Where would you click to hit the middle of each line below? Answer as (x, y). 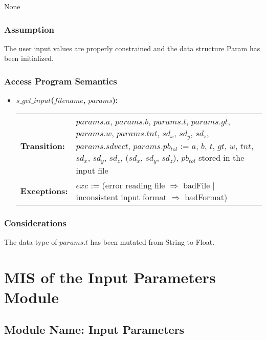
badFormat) (206, 197)
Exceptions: (44, 191)
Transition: (42, 145)
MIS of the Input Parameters (110, 277)
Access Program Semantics (61, 81)
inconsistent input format (121, 197)
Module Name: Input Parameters (94, 330)
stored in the (221, 157)
